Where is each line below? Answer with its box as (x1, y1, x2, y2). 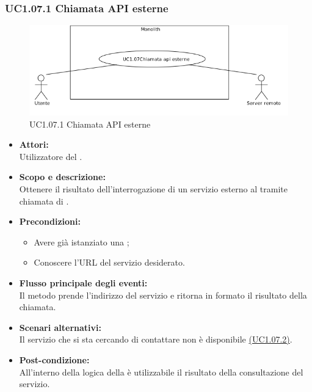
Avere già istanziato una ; (34, 235, 129, 248)
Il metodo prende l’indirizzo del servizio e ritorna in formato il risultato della (19, 288, 307, 301)
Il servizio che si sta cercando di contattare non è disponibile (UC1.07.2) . (19, 333, 292, 346)
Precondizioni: (19, 215, 81, 228)
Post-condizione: (19, 353, 90, 366)
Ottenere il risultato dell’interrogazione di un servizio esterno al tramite (19, 183, 288, 195)
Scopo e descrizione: (19, 170, 106, 183)
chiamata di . (19, 194, 69, 207)
